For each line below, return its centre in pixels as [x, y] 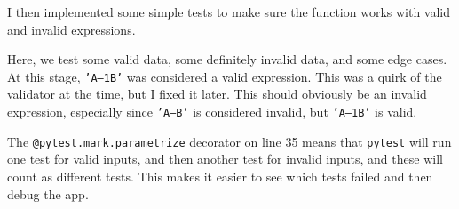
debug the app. [48, 193]
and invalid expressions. [71, 29]
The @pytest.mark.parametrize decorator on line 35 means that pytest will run [229, 141]
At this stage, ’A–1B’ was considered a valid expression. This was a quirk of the [225, 76]
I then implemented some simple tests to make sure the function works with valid [229, 12]
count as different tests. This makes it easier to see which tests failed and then [220, 176]
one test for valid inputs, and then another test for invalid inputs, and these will [225, 159]
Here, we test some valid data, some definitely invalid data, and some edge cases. [227, 59]
